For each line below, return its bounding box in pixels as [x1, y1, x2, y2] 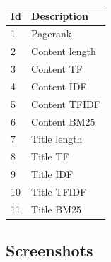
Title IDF [31, 167, 74, 181]
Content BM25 [31, 114, 95, 129]
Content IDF [31, 78, 87, 93]
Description [31, 8, 89, 23]
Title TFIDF [31, 184, 87, 198]
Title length [31, 131, 83, 146]
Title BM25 [31, 201, 82, 216]
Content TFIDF [31, 96, 100, 111]
